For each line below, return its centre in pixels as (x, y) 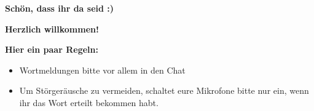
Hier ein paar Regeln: (52, 49)
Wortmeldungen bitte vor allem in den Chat (102, 70)
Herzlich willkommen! (52, 29)
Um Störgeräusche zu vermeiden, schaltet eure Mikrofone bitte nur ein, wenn (164, 90)
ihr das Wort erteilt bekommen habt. (89, 102)
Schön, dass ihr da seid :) (60, 8)
